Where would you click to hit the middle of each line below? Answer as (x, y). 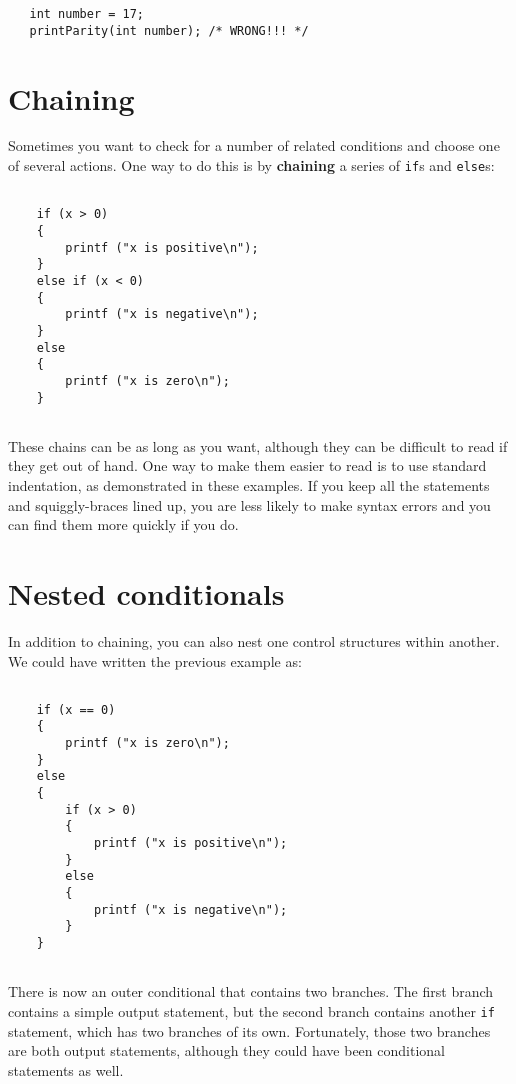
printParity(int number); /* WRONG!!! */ (169, 30)
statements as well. (66, 1069)
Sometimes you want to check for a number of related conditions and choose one (254, 145)
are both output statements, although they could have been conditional (226, 1050)
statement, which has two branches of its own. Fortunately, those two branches (249, 1030)
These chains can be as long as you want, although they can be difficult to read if (258, 445)
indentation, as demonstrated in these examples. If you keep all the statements (249, 485)
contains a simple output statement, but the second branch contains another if (251, 1010)
